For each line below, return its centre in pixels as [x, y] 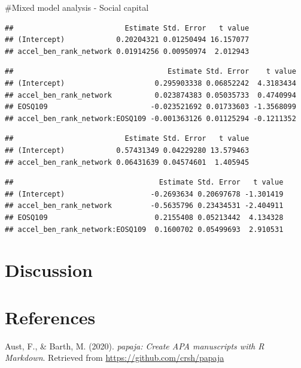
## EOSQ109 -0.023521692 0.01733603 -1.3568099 [150, 107]
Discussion [49, 270]
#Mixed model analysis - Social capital [77, 7]
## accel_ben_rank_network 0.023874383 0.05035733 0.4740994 [150, 95]
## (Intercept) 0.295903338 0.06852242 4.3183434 [150, 83]
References [50, 317]
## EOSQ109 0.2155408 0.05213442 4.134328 [144, 217]
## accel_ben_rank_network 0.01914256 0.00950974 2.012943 [127, 51]
